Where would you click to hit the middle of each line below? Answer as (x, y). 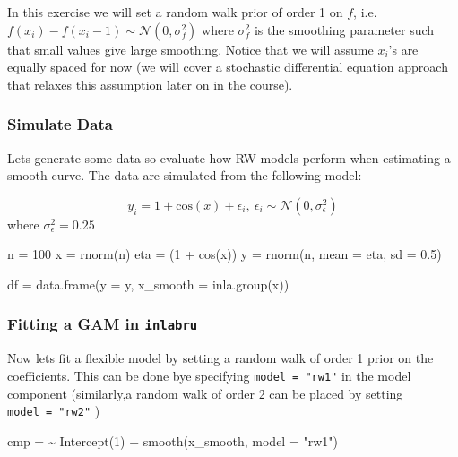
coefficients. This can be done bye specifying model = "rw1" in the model (209, 375)
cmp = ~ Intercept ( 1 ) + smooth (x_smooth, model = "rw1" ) (173, 440)
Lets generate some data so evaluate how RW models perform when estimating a (229, 157)
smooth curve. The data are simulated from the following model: (185, 175)
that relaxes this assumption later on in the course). (150, 84)
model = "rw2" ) (54, 411)
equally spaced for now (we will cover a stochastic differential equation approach (228, 67)
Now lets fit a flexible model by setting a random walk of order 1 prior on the (220, 358)
